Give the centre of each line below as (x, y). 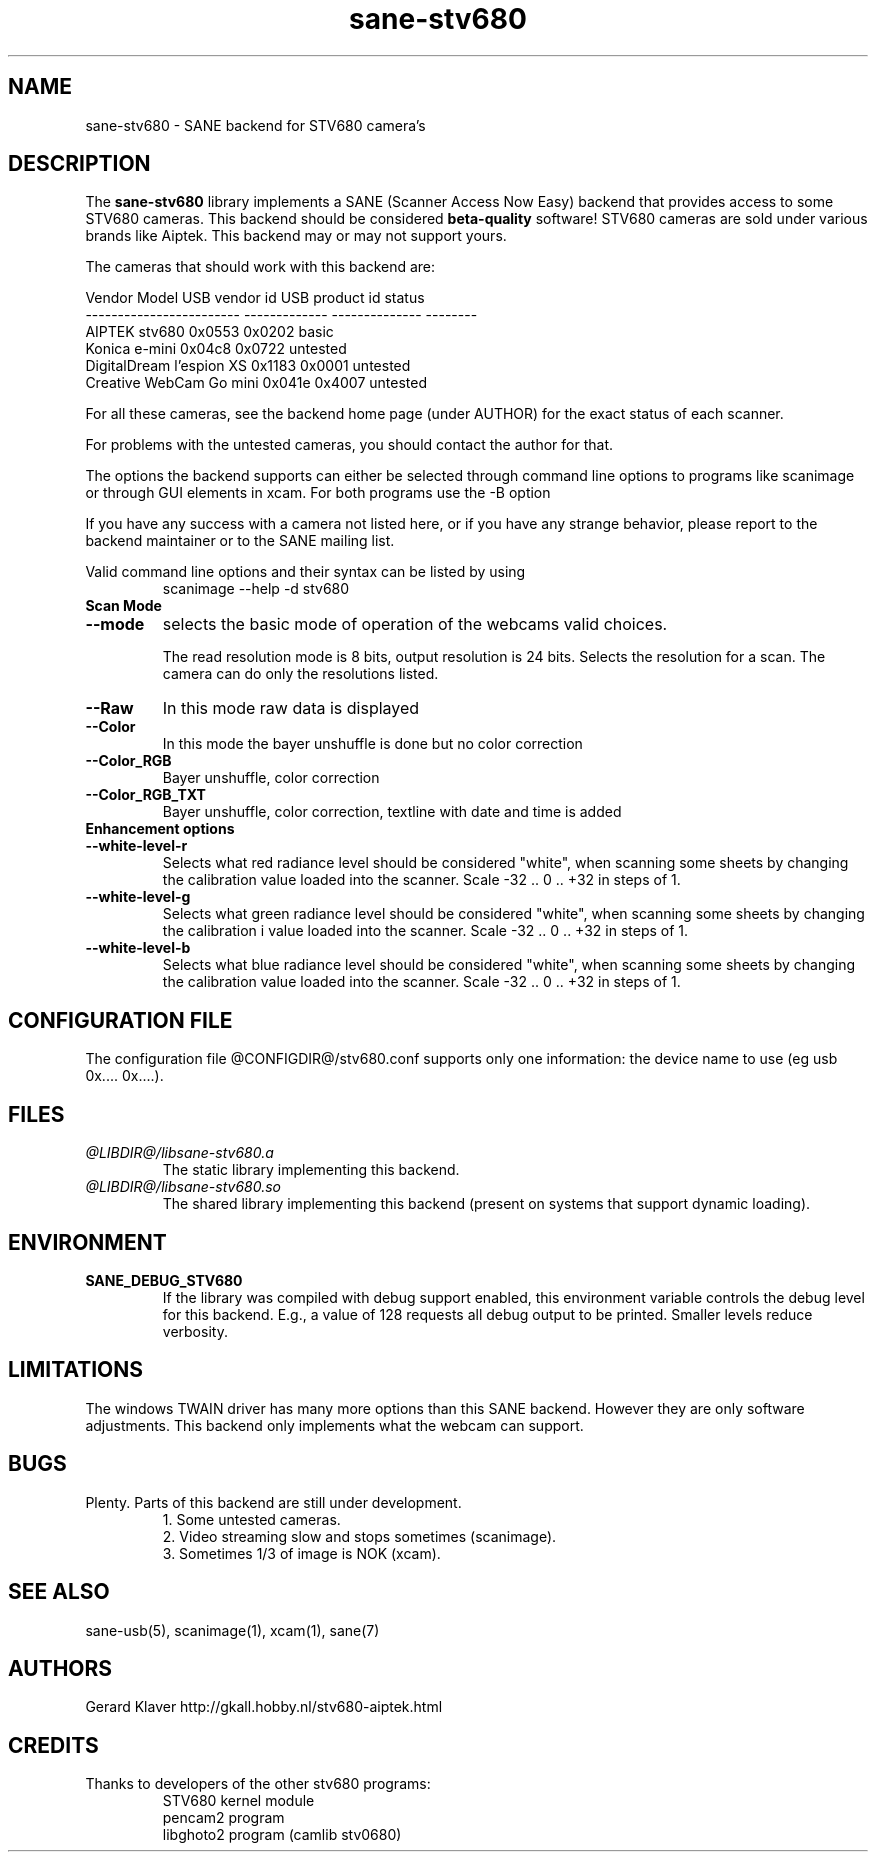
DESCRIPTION (79, 164)
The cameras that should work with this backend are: (260, 267)
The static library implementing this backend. (311, 1170)
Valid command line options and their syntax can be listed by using (305, 572)
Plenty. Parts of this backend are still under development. (273, 1502)
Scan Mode (123, 606)
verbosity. (195, 1331)
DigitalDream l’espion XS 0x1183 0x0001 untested (248, 366)
